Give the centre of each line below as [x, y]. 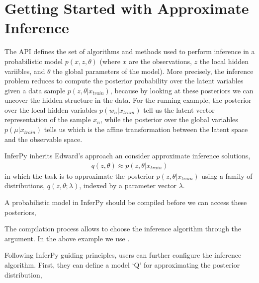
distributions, [25, 185]
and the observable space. [43, 139]
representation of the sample [48, 119]
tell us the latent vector [179, 109]
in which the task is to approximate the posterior [79, 176]
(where [110, 61]
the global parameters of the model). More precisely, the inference [153, 71]
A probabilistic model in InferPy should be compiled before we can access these [126, 202]
